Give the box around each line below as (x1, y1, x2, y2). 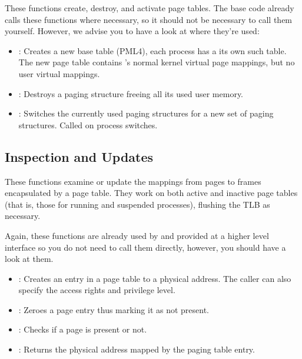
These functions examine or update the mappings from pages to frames (5, 175, 261, 187)
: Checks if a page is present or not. (18, 323, 147, 335)
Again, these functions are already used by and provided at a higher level (5, 229, 269, 241)
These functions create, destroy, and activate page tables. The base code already (5, 2, 294, 14)
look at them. (5, 252, 54, 265)
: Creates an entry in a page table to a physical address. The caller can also (18, 272, 291, 284)
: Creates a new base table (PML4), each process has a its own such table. (18, 44, 287, 56)
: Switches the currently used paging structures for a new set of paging (18, 107, 274, 119)
